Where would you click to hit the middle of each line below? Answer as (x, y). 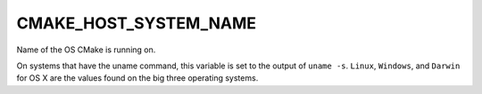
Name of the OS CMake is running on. (86, 50)
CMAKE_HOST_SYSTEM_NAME (137, 23)
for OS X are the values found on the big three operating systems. (137, 78)
